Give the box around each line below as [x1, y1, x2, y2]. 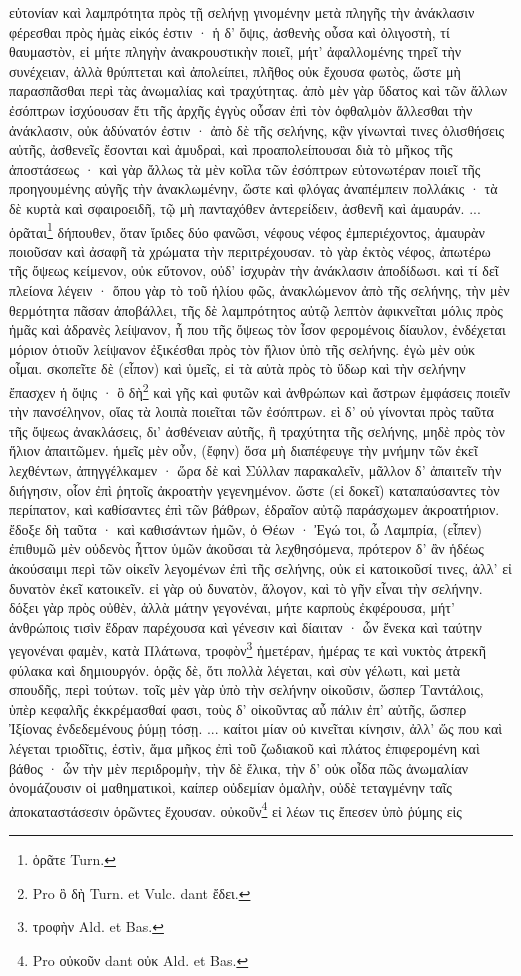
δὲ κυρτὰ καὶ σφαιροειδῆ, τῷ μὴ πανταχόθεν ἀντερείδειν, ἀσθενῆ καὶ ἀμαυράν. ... [9, 197, 481, 218]
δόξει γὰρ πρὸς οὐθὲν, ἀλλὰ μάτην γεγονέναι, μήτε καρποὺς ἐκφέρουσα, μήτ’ [9, 597, 455, 618]
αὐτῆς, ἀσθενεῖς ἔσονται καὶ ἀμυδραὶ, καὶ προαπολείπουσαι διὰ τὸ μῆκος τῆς [9, 139, 453, 160]
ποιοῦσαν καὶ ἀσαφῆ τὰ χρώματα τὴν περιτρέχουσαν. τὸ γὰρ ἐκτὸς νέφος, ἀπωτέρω [9, 240, 491, 261]
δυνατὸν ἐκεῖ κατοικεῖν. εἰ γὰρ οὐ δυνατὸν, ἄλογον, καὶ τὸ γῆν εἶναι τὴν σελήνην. [9, 577, 483, 598]
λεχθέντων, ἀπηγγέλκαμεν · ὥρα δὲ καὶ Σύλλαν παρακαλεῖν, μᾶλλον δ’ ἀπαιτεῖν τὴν [9, 459, 502, 480]
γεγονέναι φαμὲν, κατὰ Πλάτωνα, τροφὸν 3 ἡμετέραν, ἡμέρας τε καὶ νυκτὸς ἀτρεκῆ [9, 637, 486, 660]
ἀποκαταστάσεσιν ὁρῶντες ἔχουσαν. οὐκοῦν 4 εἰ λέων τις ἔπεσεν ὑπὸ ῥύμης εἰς [9, 797, 462, 821]
